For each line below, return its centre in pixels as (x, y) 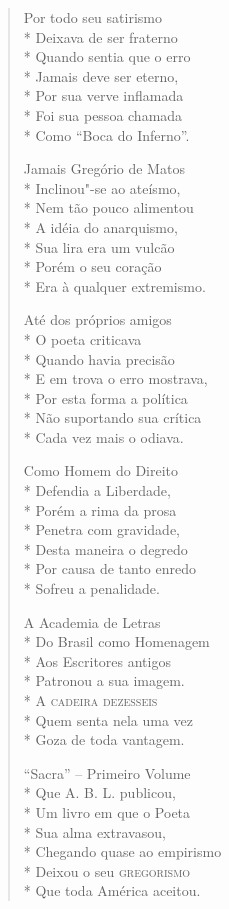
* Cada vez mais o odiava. (103, 436)
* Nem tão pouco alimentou (108, 207)
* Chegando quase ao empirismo (122, 851)
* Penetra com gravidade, (102, 529)
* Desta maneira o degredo (105, 548)
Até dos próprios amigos (97, 319)
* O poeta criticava (82, 338)
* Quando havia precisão (99, 358)
